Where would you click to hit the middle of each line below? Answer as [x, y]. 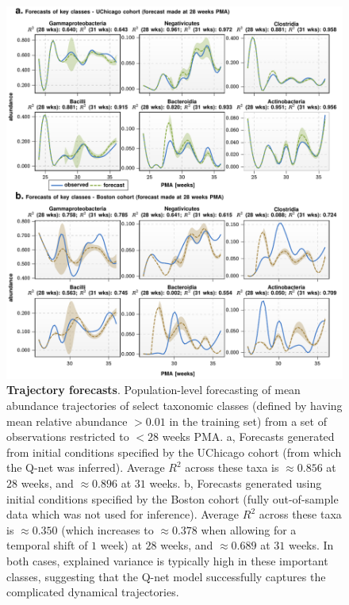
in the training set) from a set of [248, 421]
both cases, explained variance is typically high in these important [167, 561]
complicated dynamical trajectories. [93, 592]
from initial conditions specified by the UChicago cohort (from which [174, 452]
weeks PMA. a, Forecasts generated [248, 437]
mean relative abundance [67, 421]
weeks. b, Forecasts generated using [236, 483]
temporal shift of [47, 545]
